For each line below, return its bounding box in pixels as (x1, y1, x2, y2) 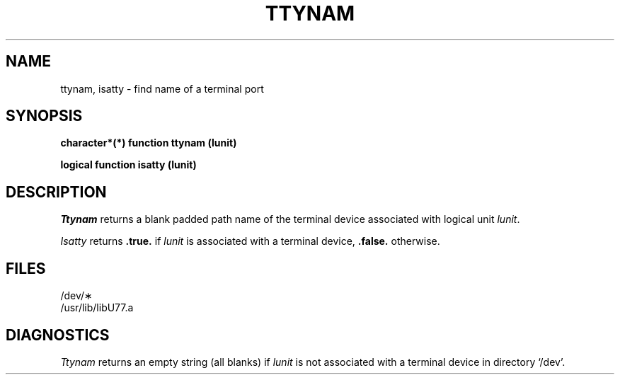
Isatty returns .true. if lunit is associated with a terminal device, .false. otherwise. (60, 235, 440, 248)
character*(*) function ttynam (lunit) (60, 137, 237, 149)
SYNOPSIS (6, 107, 83, 125)
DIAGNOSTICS (6, 326, 110, 344)
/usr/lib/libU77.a (60, 301, 134, 314)
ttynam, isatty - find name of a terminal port (60, 82, 264, 95)
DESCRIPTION (6, 183, 107, 201)
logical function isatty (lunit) (60, 159, 197, 171)
